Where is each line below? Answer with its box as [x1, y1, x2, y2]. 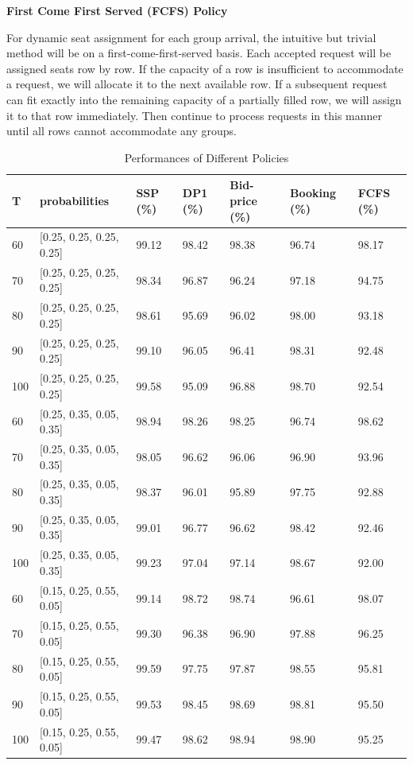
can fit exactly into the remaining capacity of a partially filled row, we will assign [6, 91, 402, 107]
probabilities [40, 192, 110, 208]
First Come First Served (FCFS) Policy [6, 2, 228, 18]
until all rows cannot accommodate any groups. [6, 122, 237, 139]
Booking [290, 184, 336, 201]
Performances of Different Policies [124, 149, 289, 165]
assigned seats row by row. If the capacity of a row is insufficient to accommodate [6, 60, 403, 76]
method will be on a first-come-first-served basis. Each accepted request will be [6, 45, 392, 61]
